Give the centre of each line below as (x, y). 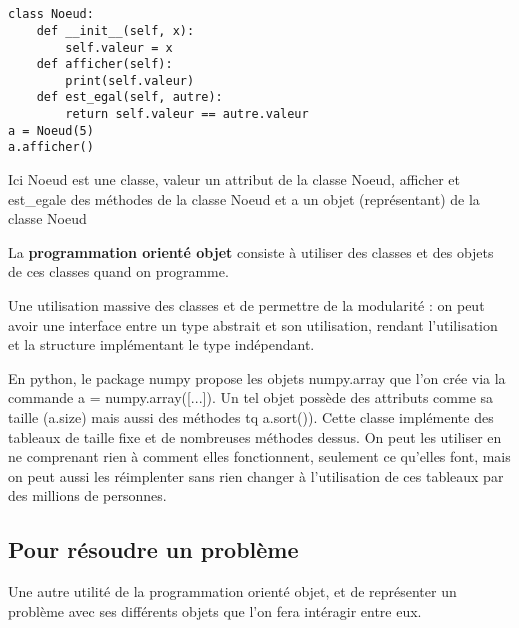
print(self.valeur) (130, 80)
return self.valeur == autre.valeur (187, 114)
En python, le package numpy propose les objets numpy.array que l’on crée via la (257, 377)
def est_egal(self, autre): (129, 97)
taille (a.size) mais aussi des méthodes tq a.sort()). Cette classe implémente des (251, 417)
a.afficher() (51, 147)
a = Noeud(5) (51, 130)
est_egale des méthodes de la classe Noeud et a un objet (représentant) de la (244, 198)
